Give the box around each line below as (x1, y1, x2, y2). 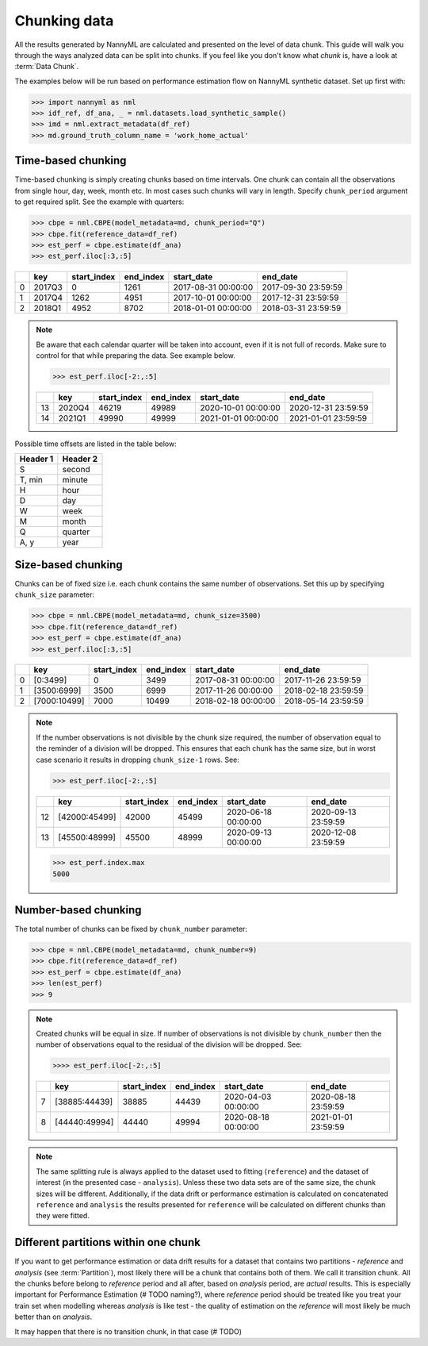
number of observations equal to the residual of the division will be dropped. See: (36, 1040, 303, 1049)
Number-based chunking (14, 903, 142, 917)
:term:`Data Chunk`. (14, 62, 79, 71)
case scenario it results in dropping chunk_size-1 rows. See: (36, 755, 239, 764)
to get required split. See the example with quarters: (14, 197, 185, 206)
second (62, 464, 90, 475)
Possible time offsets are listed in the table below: (14, 439, 178, 448)
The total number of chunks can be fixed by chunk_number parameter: (14, 925, 247, 934)
